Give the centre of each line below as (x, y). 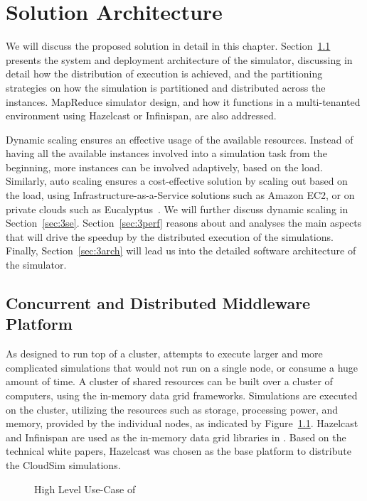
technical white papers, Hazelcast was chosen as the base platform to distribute (179, 451)
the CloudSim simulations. (63, 464)
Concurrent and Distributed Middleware (158, 303)
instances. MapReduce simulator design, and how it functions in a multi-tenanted (183, 101)
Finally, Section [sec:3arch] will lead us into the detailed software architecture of (181, 250)
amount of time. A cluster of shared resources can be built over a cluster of (169, 381)
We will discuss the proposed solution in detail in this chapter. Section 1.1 (168, 46)
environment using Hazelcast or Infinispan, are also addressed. (141, 115)
